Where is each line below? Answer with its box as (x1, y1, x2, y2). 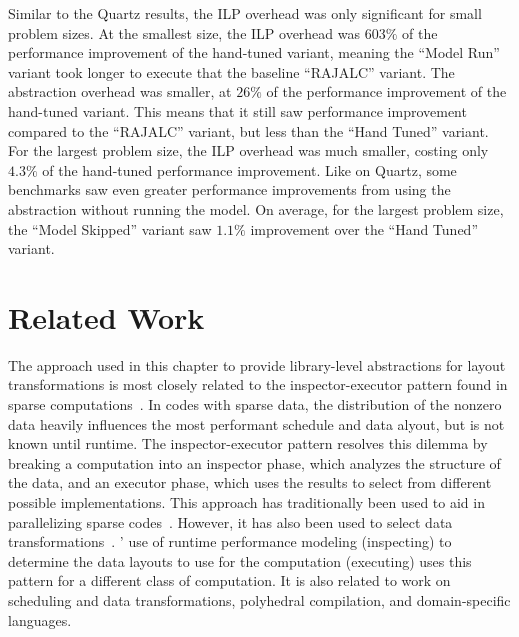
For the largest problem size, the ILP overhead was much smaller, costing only (8, 140, 489, 161)
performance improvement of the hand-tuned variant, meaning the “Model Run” (8, 42, 500, 63)
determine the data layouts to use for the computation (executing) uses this (8, 550, 472, 571)
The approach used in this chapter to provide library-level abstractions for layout (8, 354, 506, 375)
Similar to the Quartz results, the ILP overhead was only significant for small (8, 3, 482, 23)
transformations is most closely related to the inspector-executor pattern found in (8, 374, 508, 395)
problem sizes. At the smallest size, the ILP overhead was (8, 22, 361, 43)
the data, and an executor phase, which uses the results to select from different (8, 472, 492, 493)
